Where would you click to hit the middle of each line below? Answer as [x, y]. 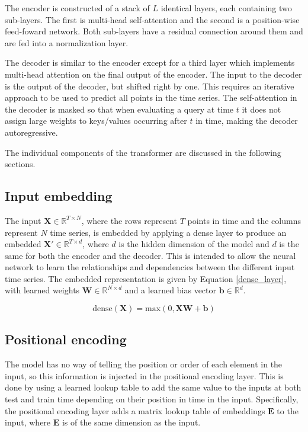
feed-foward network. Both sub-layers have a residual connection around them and [154, 31]
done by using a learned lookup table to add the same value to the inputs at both [153, 387]
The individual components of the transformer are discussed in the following [143, 152]
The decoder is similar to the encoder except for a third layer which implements [150, 63]
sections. [20, 164]
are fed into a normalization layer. [67, 42]
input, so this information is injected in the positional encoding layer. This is [144, 375]
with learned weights [42, 290]
